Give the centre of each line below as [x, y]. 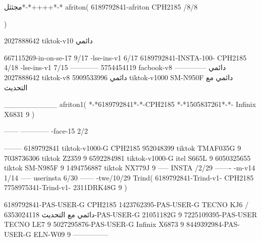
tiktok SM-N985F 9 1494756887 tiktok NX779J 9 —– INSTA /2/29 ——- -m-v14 [130, 168]
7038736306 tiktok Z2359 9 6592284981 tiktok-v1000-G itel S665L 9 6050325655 [127, 158]
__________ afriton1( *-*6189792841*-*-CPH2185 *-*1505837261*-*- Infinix [130, 104]
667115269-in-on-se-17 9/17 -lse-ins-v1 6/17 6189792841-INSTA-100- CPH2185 [125, 57]
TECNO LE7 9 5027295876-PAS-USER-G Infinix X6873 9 [94, 224]
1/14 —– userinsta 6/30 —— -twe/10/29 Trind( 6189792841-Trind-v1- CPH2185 [129, 177]
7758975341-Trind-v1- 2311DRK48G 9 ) [66, 187]
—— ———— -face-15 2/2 [46, 131]
